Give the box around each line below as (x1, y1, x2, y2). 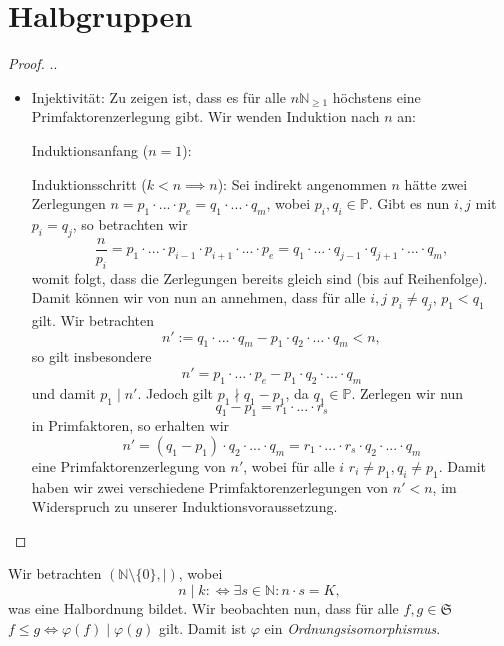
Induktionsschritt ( (31, 173, 147, 194)
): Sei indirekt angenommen (217, 173, 387, 194)
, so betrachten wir (72, 213, 188, 234)
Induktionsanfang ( (31, 139, 149, 160)
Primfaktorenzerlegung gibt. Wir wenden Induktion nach (31, 106, 380, 127)
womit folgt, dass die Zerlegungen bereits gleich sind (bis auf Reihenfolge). (31, 267, 488, 288)
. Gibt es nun (368, 193, 450, 214)
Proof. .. (8, 53, 58, 74)
